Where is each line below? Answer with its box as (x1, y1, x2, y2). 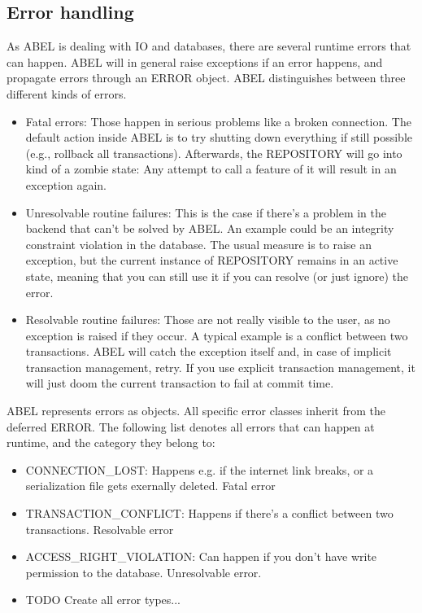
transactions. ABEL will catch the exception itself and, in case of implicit (25, 343, 392, 360)
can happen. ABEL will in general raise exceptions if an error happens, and (7, 53, 383, 70)
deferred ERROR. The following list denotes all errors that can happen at (7, 418, 375, 435)
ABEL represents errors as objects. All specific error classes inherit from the (7, 402, 385, 419)
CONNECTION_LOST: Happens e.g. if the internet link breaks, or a (25, 461, 374, 478)
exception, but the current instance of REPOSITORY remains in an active (25, 252, 398, 269)
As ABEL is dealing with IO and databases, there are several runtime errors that (7, 37, 411, 55)
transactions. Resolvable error (25, 520, 174, 537)
